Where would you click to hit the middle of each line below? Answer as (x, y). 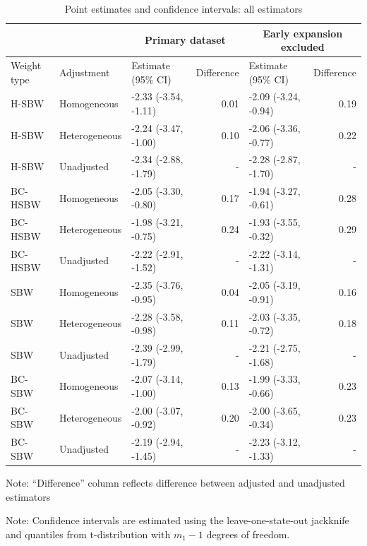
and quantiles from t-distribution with (88, 534)
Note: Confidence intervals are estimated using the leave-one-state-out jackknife (178, 520)
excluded (302, 47)
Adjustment (84, 72)
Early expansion (303, 33)
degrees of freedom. (248, 534)
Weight (26, 65)
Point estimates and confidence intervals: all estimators (183, 8)
